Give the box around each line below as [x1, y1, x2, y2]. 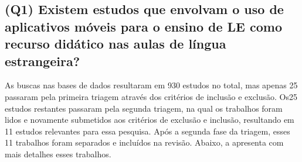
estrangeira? [5, 51, 80, 70]
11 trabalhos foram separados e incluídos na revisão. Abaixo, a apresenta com [5, 136, 284, 149]
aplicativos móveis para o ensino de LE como [5, 17, 283, 35]
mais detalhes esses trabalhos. [5, 147, 111, 160]
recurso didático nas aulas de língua [5, 35, 226, 53]
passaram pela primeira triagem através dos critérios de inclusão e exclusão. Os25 [5, 90, 297, 102]
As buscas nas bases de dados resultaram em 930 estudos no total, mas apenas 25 [5, 79, 298, 91]
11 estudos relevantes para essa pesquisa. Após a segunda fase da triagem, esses [5, 125, 290, 137]
